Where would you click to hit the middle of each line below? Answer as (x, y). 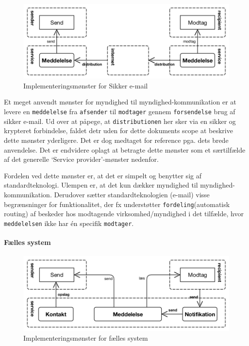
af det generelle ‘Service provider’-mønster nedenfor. (81, 159)
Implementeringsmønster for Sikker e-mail (86, 85)
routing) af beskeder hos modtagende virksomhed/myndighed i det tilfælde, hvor (124, 214)
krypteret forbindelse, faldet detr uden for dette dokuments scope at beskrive (118, 130)
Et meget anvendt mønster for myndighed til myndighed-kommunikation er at (120, 102)
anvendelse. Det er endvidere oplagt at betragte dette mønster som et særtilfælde (125, 149)
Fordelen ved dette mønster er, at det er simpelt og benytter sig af (103, 175)
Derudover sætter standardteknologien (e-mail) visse (132, 194)
